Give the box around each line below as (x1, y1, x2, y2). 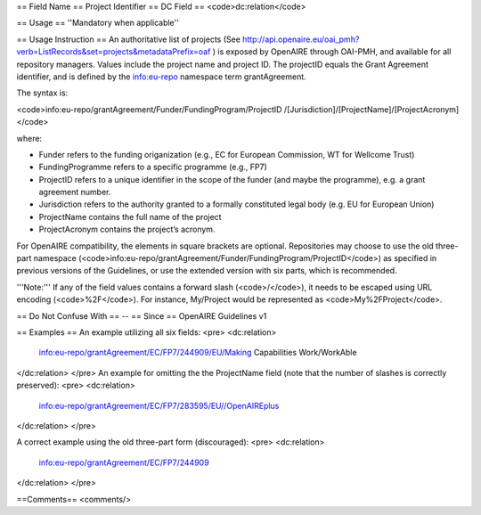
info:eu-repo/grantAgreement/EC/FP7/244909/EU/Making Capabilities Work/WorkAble (38, 347, 357, 358)
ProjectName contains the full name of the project (38, 211, 222, 222)
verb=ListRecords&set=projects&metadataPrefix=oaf (16, 46, 211, 57)
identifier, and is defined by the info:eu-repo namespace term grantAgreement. (16, 71, 306, 82)
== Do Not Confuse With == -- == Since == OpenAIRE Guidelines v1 (16, 310, 267, 321)
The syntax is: (16, 87, 69, 98)
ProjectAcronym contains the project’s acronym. (38, 224, 216, 235)
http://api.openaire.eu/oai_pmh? (241, 34, 360, 45)
